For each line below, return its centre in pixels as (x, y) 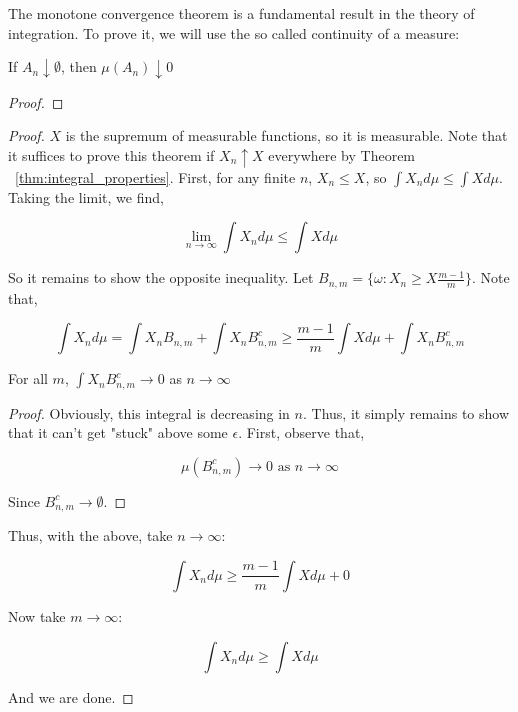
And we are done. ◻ (71, 696)
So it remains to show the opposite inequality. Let (161, 277)
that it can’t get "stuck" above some (118, 432)
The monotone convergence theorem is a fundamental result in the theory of (241, 13)
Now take (37, 615)
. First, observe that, (301, 432)
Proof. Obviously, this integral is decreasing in (149, 412)
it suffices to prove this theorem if (111, 154)
